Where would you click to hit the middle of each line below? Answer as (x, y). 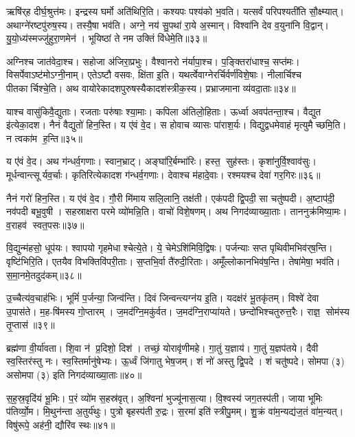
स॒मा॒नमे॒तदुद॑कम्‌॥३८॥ (44, 274)
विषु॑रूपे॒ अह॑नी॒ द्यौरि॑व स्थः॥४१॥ (61, 424)
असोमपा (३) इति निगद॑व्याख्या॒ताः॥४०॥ (74, 375)
